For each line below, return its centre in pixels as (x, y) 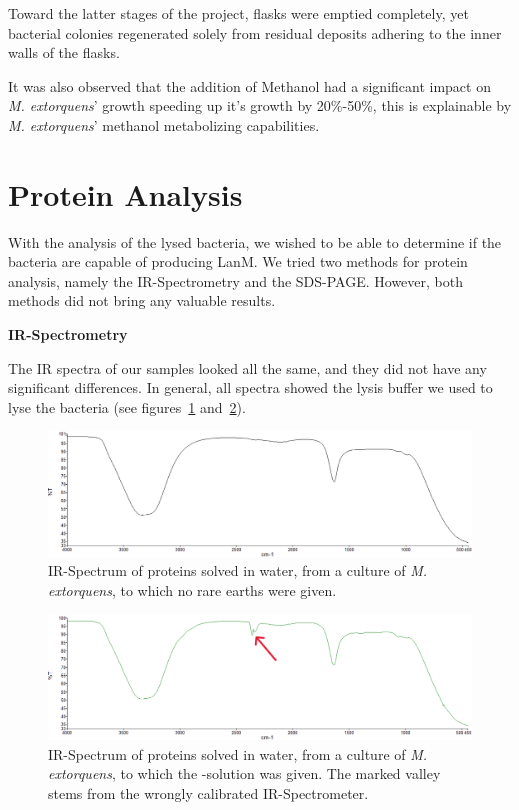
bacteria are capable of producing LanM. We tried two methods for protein (238, 261)
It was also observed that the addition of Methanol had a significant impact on (249, 85)
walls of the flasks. (64, 52)
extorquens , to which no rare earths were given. (192, 590)
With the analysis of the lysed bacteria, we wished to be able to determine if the (255, 241)
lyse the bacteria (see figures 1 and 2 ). (127, 406)
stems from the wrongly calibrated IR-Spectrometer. (208, 792)
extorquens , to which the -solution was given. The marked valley (244, 773)
